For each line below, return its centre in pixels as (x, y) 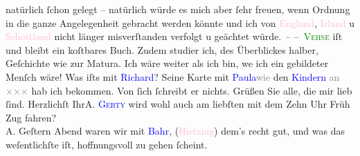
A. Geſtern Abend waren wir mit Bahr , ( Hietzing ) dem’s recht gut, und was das (175, 131)
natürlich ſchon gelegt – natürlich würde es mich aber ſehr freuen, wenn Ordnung (178, 9)
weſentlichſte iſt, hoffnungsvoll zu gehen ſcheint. (107, 144)
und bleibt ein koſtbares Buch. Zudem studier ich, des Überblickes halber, (162, 49)
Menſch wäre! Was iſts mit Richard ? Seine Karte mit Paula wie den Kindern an (173, 76)
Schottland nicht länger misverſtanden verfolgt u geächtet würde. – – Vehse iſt (174, 36)
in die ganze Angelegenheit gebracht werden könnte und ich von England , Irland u (180, 22)
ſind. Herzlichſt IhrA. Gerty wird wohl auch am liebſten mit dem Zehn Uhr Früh (178, 104)
